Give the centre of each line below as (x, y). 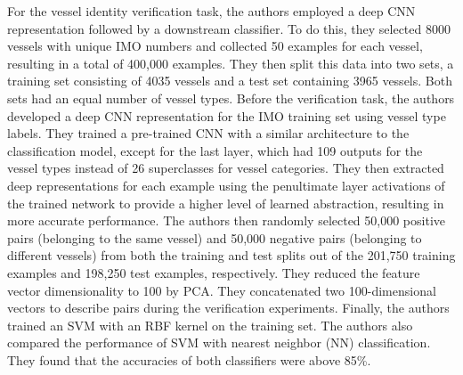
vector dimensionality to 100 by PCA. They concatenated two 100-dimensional (222, 290)
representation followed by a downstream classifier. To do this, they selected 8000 (229, 28)
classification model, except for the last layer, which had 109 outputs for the (215, 150)
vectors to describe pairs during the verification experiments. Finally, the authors (228, 308)
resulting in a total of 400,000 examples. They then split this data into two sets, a (231, 63)
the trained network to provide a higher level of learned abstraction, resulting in (226, 203)
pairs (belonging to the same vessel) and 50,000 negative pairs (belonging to (215, 237)
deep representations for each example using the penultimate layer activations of (226, 185)
